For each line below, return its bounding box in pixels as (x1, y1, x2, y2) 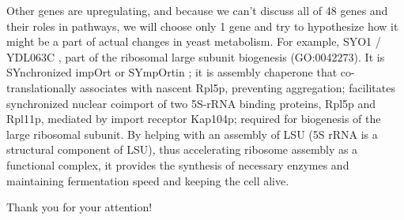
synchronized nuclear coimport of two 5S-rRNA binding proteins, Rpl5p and (6, 95, 376, 111)
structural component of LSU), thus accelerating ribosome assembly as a (6, 141, 358, 158)
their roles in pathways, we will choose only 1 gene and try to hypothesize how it (6, 17, 398, 34)
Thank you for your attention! (6, 199, 153, 215)
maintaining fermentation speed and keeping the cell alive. (6, 172, 289, 188)
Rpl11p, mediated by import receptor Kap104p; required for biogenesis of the (6, 110, 381, 127)
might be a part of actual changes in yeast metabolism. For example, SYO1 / (6, 33, 381, 50)
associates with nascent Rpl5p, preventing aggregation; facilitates (80, 79, 395, 95)
